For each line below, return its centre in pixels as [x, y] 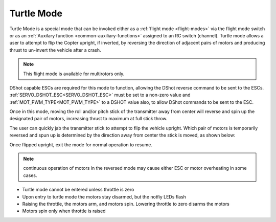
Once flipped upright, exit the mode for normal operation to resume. [81, 145]
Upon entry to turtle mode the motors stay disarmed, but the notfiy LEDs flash [104, 196]
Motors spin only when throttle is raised [64, 211]
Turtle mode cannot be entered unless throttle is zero [78, 190]
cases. [30, 175]
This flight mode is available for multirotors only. [74, 74]
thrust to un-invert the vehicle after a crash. [55, 50]
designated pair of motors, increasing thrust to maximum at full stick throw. [88, 119]
